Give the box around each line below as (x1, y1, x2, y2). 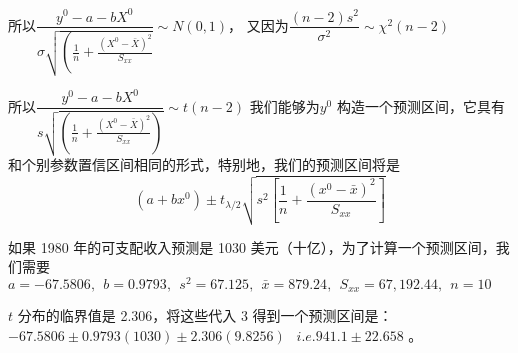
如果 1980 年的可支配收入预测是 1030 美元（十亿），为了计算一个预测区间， (8, 236, 496, 257)
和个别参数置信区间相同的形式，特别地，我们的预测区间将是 (8, 154, 400, 175)
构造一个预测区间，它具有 (336, 95, 505, 116)
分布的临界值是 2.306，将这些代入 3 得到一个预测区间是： (17, 305, 393, 326)
